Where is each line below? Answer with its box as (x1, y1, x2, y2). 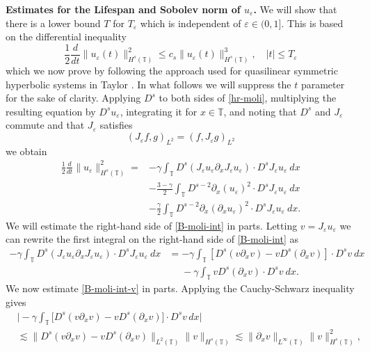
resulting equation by (6, 104, 96, 118)
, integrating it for (120, 104, 198, 118)
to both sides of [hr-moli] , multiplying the (159, 90, 337, 105)
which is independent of (140, 15, 241, 30)
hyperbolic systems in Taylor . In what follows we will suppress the (6, 77, 291, 91)
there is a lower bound (6, 15, 101, 30)
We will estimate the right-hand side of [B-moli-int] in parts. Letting (6, 218, 298, 232)
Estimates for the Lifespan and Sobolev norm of (6, 2, 241, 16)
